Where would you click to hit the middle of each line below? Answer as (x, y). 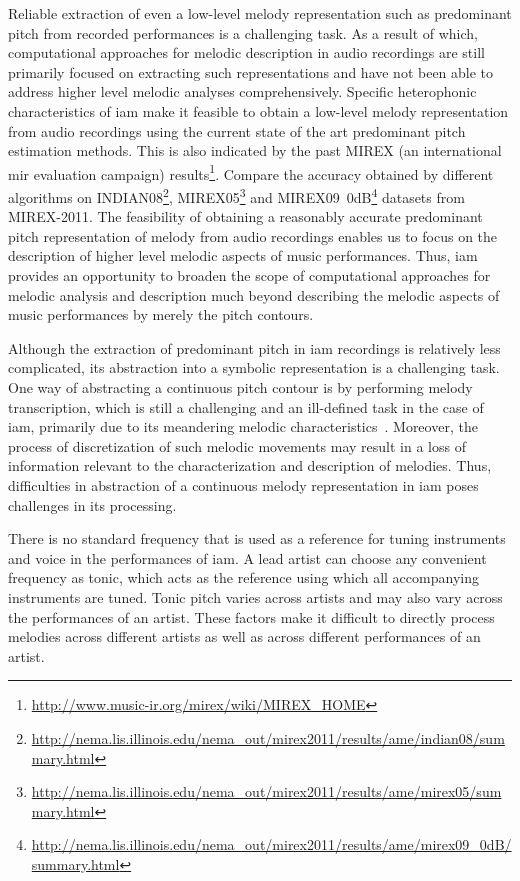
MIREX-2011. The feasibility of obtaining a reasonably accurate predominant (245, 216)
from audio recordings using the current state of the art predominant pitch (237, 130)
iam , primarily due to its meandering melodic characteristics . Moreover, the (243, 426)
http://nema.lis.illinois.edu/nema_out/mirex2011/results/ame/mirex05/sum (266, 791)
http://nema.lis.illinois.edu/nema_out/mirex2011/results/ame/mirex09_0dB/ (271, 844)
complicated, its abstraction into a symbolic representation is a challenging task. (254, 367)
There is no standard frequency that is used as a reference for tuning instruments (257, 538)
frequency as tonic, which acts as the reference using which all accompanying (243, 577)
